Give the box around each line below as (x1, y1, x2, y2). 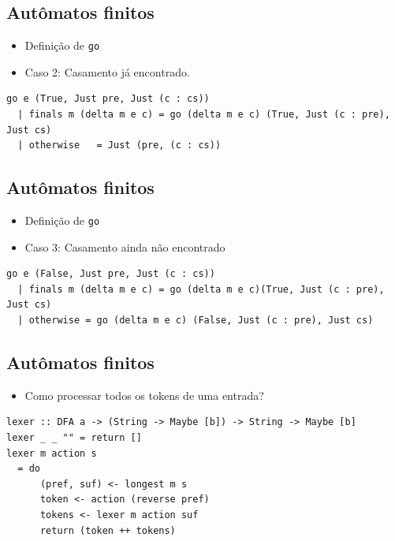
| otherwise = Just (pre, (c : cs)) (17, 140, 222, 151)
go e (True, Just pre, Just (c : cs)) (6, 93, 210, 105)
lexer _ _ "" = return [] (6, 432, 142, 444)
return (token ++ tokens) (39, 524, 176, 536)
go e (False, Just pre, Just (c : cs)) (6, 268, 215, 280)
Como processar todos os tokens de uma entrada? (24, 386, 264, 403)
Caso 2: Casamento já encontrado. (24, 63, 190, 80)
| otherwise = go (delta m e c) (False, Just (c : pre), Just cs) (17, 315, 374, 326)
